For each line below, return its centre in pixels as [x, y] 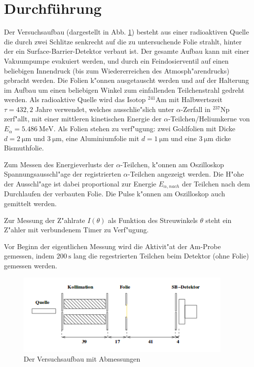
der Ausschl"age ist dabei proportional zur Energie [80, 184]
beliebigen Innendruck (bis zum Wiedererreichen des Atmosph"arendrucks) [117, 70]
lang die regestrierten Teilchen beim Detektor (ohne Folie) [161, 256]
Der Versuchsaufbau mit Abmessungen [82, 359]
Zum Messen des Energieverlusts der [59, 164]
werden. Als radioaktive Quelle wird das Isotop [75, 99]
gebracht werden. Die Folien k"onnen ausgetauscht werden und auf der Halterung [127, 80]
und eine [184, 138]
